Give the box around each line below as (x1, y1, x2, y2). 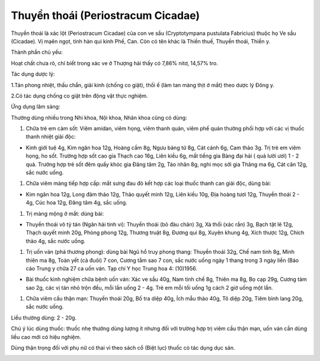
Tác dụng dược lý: (11, 71, 55, 78)
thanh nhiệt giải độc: (25, 133, 76, 140)
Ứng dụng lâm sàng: (11, 103, 60, 110)
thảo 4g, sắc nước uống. (25, 237, 86, 244)
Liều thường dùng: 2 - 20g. (11, 314, 77, 321)
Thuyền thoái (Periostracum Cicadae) (11, 9, 200, 22)
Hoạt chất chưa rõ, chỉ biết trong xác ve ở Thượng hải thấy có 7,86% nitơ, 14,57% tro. (11, 59, 219, 66)
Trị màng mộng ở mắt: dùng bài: (25, 210, 104, 217)
